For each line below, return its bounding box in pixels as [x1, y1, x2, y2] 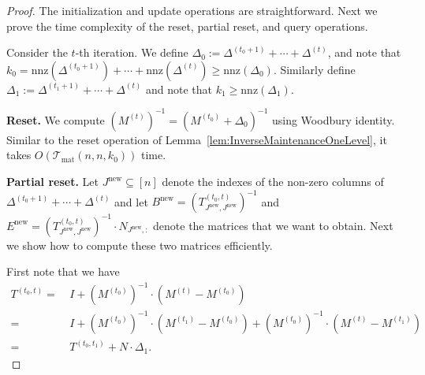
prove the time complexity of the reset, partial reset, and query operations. [6, 17, 368, 34]
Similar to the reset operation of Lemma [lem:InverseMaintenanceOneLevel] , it [6, 131, 387, 147]
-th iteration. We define [75, 44, 188, 61]
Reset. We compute [6, 111, 105, 128]
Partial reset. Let [6, 173, 99, 190]
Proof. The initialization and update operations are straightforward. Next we [6, 2, 378, 18]
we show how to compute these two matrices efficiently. [6, 236, 273, 253]
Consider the [6, 44, 68, 61]
